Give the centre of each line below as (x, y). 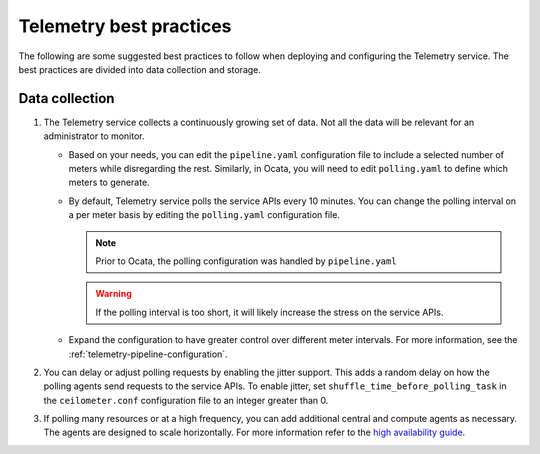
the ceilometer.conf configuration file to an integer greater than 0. (186, 400)
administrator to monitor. (94, 136)
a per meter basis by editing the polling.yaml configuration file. (204, 215)
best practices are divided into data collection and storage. (140, 69)
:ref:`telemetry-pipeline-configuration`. (148, 354)
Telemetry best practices (125, 26)
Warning (113, 294)
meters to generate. (109, 182)
